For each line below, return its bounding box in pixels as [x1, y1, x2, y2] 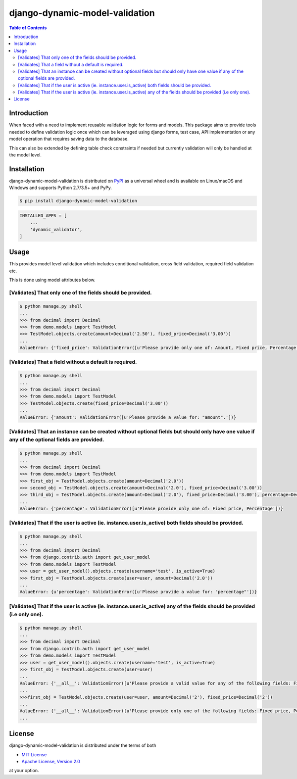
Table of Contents [9, 25, 47, 31]
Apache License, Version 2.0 [21, 759, 80, 765]
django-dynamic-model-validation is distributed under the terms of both [9, 742, 156, 748]
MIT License [21, 751, 47, 757]
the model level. [9, 151, 42, 158]
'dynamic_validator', [30, 227, 83, 232]
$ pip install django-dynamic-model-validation [19, 198, 137, 204]
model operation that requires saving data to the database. [9, 136, 129, 142]
